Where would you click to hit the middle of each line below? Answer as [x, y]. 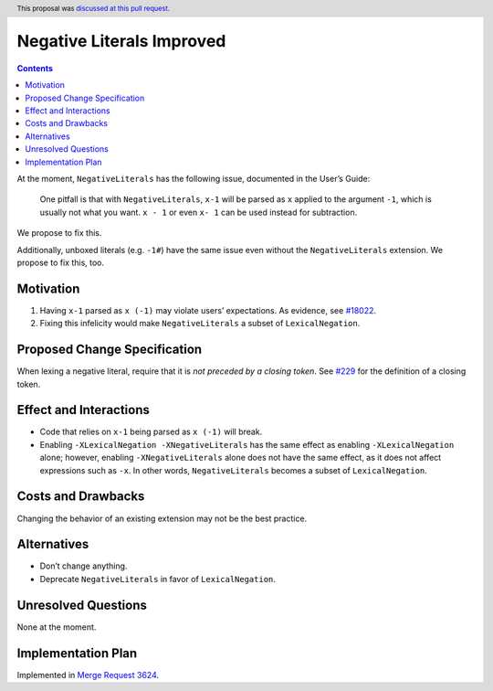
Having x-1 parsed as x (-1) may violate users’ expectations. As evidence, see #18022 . [208, 310]
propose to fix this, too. [61, 262]
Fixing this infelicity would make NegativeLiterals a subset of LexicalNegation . [200, 324]
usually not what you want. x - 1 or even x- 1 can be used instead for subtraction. [199, 212]
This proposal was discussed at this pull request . [94, 8]
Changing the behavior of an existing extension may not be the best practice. [162, 518]
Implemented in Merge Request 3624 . [88, 675]
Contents [35, 68]
